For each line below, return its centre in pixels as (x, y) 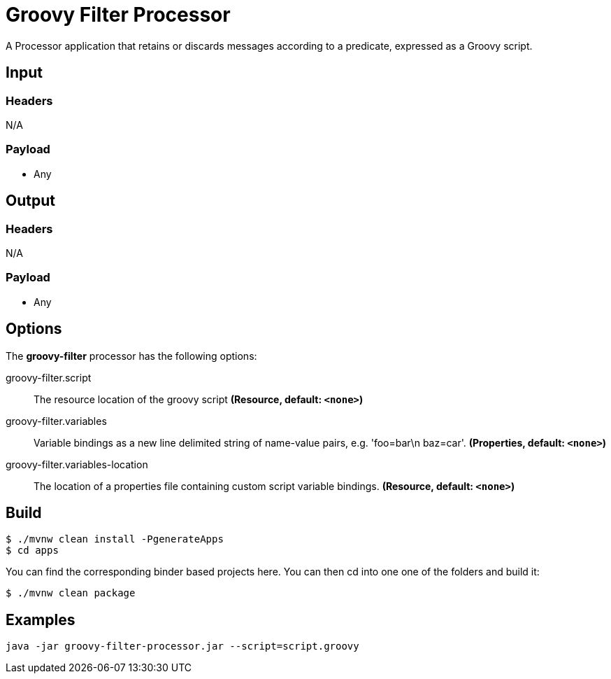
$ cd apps (32, 551)
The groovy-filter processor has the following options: (131, 356)
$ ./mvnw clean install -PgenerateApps (115, 539)
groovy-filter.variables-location (77, 464)
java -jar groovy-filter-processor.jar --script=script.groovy (182, 646)
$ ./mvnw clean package (71, 593)
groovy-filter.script (49, 377)
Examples (41, 619)
